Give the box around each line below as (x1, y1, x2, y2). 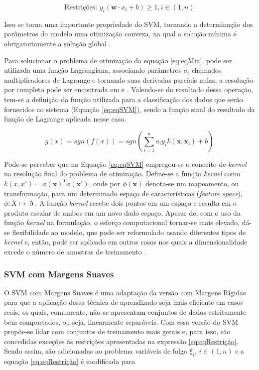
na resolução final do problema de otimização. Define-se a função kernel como (4, 168, 241, 179)
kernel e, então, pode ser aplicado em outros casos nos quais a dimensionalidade (4, 237, 248, 247)
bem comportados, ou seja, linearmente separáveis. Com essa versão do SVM (4, 316, 239, 327)
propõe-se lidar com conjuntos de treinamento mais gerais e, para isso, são (4, 326, 231, 337)
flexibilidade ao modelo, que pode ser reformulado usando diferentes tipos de (12, 227, 246, 237)
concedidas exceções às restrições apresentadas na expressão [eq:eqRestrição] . (4, 336, 239, 346)
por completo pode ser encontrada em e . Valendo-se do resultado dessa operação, (4, 84, 254, 95)
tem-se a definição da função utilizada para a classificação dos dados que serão (4, 94, 243, 104)
